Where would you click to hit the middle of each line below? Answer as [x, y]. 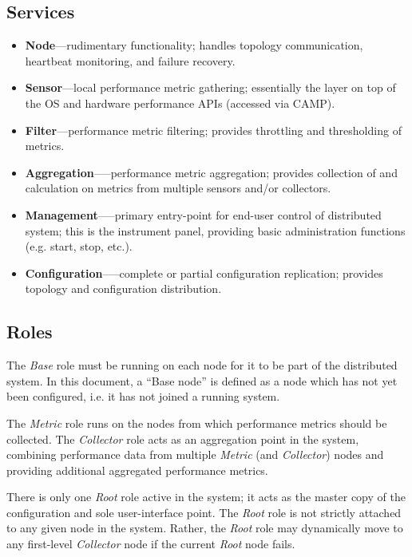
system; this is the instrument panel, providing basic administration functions [215, 230]
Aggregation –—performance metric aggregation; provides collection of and [211, 172]
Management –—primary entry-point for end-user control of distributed [203, 214]
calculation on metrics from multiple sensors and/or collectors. [178, 188]
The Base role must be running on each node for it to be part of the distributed [202, 365]
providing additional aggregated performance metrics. [137, 470]
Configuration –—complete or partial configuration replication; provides [204, 273]
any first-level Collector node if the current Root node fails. [151, 544]
